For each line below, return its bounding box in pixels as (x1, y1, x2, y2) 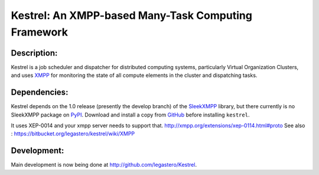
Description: (11, 48, 58, 58)
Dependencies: (11, 87, 69, 98)
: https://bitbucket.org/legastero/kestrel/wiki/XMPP (11, 130, 135, 137)
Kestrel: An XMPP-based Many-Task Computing (11, 9, 252, 22)
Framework (11, 25, 68, 38)
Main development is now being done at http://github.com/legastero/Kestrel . (11, 161, 197, 168)
